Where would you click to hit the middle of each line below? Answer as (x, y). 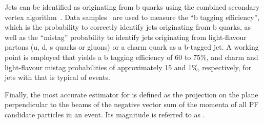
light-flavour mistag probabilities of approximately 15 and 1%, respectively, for (128, 67)
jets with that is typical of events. (57, 77)
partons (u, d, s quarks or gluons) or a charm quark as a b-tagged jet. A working (132, 47)
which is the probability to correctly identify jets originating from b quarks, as (128, 27)
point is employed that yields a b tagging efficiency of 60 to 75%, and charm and (131, 57)
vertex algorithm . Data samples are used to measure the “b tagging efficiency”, (132, 17)
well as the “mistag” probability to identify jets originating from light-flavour (126, 37)
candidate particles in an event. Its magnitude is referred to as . (105, 114)
